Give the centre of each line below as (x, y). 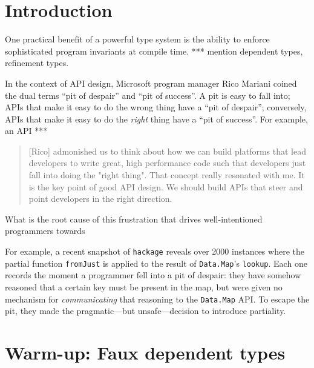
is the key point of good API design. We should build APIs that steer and (166, 186)
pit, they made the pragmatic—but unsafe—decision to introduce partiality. (146, 311)
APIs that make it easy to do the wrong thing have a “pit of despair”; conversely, (156, 107)
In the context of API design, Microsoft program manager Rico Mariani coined (151, 83)
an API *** (26, 131)
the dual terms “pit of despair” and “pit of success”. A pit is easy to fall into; (148, 95)
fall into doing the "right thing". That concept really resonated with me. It (167, 175)
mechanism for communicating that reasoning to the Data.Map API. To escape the (157, 299)
